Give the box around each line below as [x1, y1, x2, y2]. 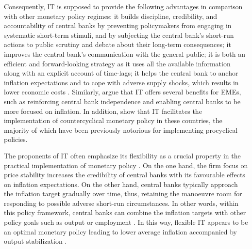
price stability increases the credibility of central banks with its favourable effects [4, 170, 245, 180]
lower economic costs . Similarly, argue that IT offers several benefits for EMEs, [4, 87, 241, 97]
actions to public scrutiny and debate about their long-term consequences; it [4, 39, 231, 49]
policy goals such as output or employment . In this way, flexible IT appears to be [4, 217, 248, 227]
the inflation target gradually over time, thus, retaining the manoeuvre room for [4, 188, 242, 199]
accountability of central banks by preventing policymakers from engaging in [4, 20, 232, 31]
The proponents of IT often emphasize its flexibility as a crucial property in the [4, 150, 241, 160]
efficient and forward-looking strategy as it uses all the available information [4, 58, 231, 68]
